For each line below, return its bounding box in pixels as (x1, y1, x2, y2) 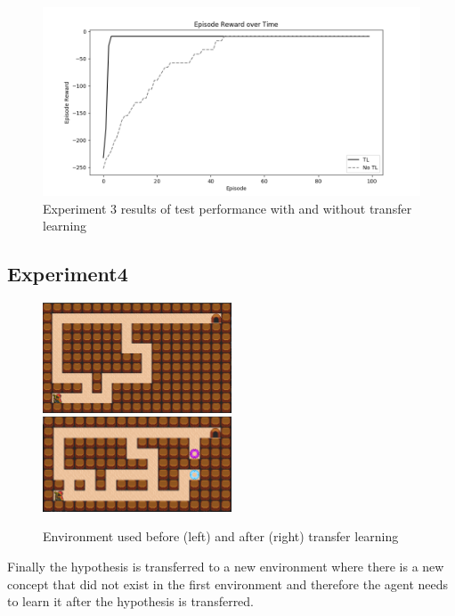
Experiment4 (7, 260, 128, 288)
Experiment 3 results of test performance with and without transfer (43, 199, 412, 217)
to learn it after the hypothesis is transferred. (7, 592, 255, 611)
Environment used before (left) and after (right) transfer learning (43, 527, 399, 546)
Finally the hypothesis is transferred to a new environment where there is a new (7, 556, 444, 575)
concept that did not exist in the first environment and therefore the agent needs (7, 574, 449, 593)
